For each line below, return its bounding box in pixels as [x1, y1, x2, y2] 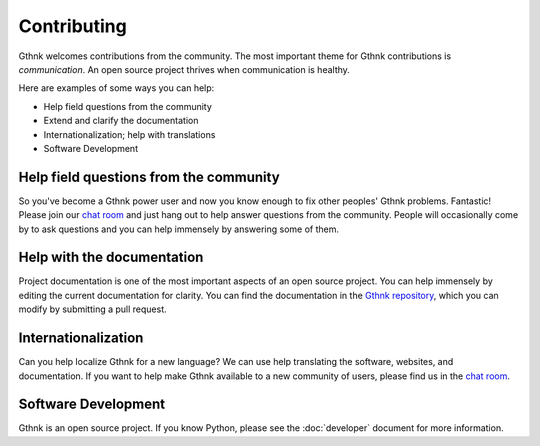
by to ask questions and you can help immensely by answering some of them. [18, 223, 340, 235]
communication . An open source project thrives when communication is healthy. [18, 63, 350, 75]
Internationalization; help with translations [43, 128, 216, 140]
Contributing [18, 15, 127, 37]
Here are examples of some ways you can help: [18, 82, 215, 94]
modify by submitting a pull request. [18, 303, 167, 315]
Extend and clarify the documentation [43, 115, 199, 127]
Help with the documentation [18, 249, 204, 266]
